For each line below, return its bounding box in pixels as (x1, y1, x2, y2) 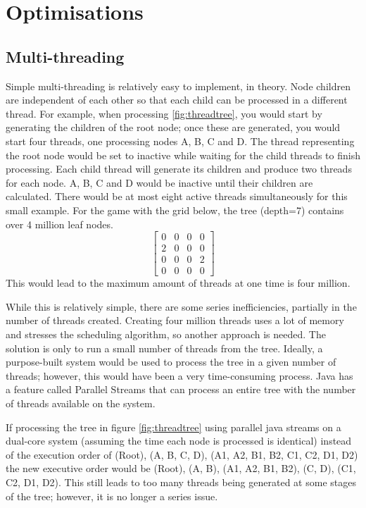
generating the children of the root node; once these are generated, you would (6, 120, 341, 135)
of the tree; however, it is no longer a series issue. (6, 488, 218, 503)
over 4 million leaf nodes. (6, 216, 113, 231)
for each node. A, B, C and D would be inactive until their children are (6, 175, 313, 190)
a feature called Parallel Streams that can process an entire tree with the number (6, 382, 356, 397)
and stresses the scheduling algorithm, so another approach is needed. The (6, 327, 326, 342)
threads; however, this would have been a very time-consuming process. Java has (6, 368, 353, 383)
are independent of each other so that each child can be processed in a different (6, 92, 348, 107)
